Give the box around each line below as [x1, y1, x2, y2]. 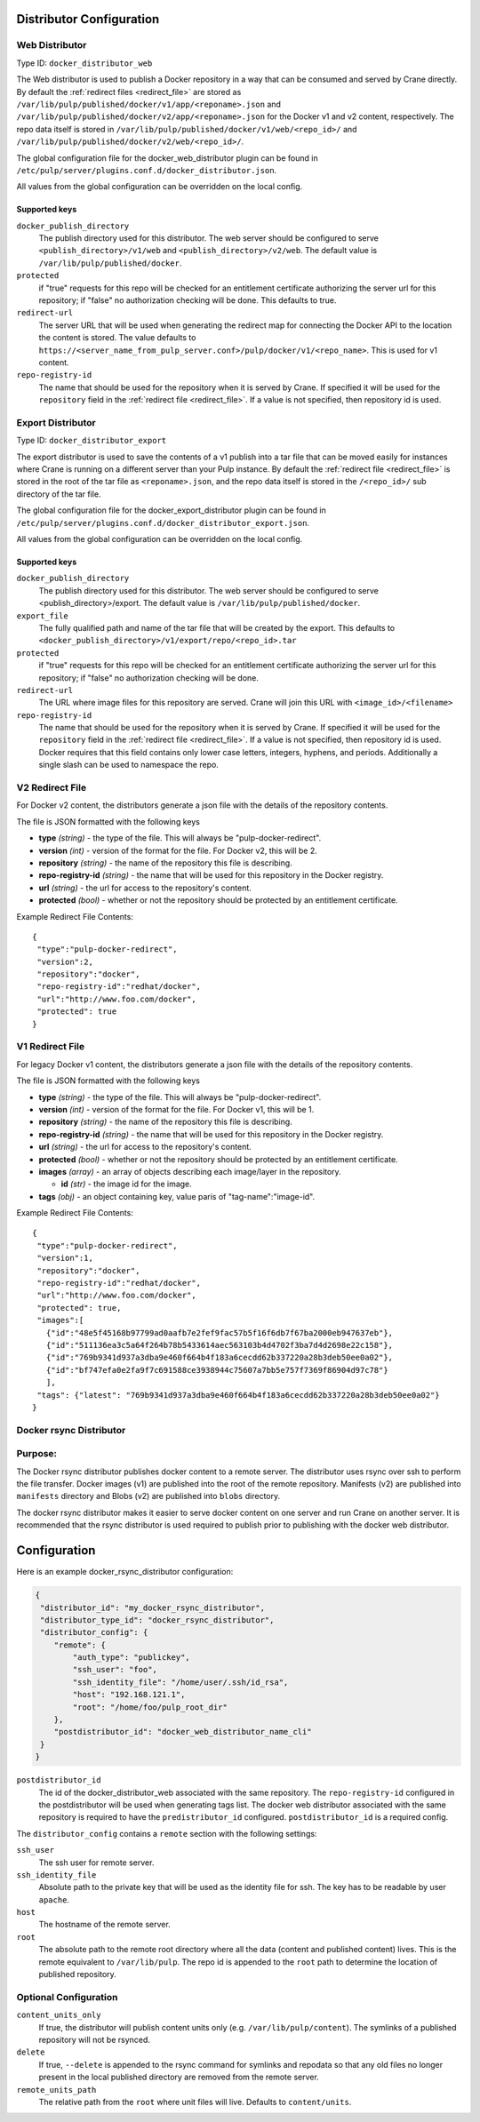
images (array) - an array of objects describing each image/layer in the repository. [38, 1166, 341, 1177]
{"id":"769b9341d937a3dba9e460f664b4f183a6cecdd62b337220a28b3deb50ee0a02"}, [45, 1352, 394, 1363]
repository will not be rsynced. [38, 2034, 151, 2045]
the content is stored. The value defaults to [38, 332, 196, 343]
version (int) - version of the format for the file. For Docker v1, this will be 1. [38, 1104, 315, 1114]
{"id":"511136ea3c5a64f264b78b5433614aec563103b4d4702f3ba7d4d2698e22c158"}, [45, 1340, 394, 1350]
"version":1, [36, 1253, 93, 1264]
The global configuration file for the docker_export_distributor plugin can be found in [16, 505, 326, 515]
